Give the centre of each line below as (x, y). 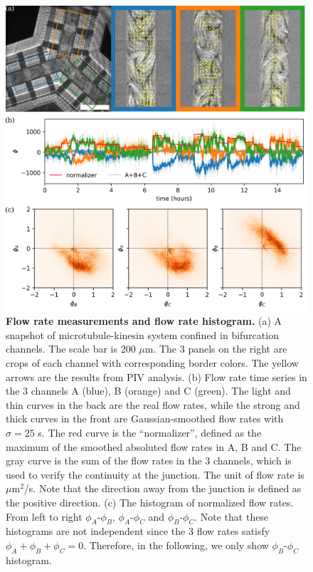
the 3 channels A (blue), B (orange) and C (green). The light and (148, 391)
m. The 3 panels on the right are (216, 349)
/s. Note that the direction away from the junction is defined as (163, 488)
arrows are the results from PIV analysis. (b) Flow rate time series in (156, 376)
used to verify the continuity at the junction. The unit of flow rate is (155, 474)
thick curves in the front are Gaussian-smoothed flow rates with (145, 418)
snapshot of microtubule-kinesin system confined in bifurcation (142, 334)
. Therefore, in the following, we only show (176, 545)
